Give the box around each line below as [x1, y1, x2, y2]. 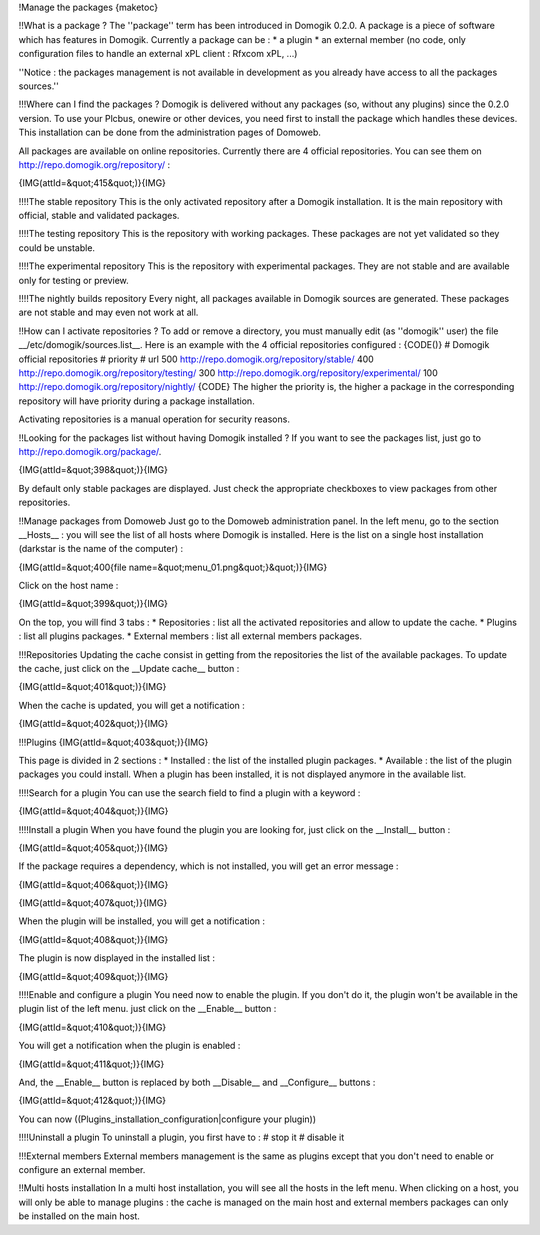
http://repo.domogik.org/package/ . [18, 445, 162, 457]
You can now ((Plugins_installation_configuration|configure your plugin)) [18, 1113, 317, 1125]
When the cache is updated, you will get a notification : [18, 699, 245, 711]
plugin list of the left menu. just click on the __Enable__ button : [18, 1003, 277, 1015]
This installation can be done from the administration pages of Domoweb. [18, 126, 322, 139]
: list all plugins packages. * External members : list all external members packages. [18, 630, 363, 642]
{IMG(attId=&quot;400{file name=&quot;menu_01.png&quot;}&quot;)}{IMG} [18, 561, 328, 573]
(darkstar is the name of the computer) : [18, 543, 184, 555]
